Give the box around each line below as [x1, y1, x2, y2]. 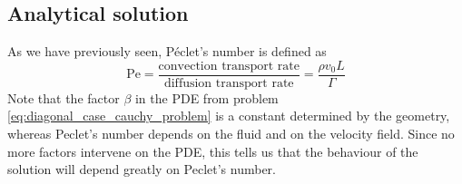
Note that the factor [7, 88, 120, 107]
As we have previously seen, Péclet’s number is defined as [7, 42, 327, 61]
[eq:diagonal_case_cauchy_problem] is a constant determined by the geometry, [7, 106, 450, 125]
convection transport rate [158, 59, 300, 73]
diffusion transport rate [163, 76, 294, 90]
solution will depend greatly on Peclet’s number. [7, 160, 277, 179]
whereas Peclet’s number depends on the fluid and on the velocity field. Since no [7, 124, 455, 143]
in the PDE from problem [134, 88, 279, 107]
